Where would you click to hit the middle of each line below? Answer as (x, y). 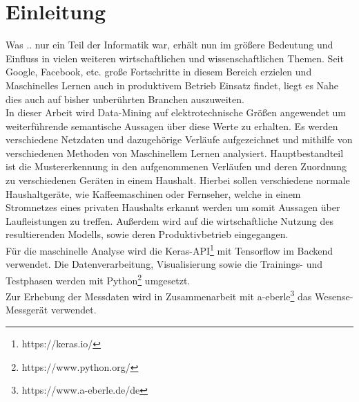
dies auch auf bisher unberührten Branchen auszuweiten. (125, 99)
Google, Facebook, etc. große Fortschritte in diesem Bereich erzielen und (159, 72)
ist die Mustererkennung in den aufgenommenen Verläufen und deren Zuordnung (176, 166)
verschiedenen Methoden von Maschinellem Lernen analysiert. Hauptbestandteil (175, 153)
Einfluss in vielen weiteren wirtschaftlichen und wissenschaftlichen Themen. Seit (175, 58)
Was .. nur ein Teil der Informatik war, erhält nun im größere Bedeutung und (169, 45)
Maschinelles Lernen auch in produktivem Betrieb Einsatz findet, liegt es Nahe (172, 85)
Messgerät (27, 310)
